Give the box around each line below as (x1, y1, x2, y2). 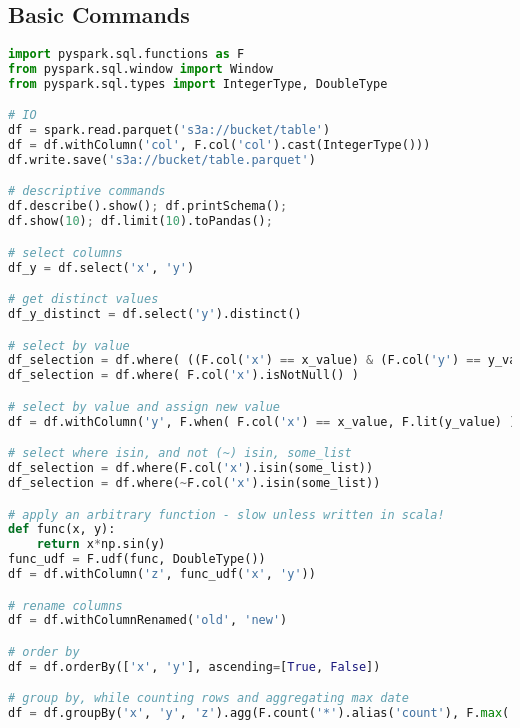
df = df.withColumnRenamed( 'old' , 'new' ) (8, 613, 288, 628)
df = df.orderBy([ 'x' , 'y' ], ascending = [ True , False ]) (8, 659, 381, 674)
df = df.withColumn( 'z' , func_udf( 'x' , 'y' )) (8, 567, 316, 581)
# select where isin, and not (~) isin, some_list (8, 446, 352, 461)
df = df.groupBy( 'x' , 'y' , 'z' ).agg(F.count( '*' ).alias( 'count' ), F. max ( (8, 706, 510, 721)
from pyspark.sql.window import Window (8, 61, 273, 76)
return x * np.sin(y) (36, 537, 166, 552)
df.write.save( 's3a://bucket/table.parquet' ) (8, 152, 316, 167)
